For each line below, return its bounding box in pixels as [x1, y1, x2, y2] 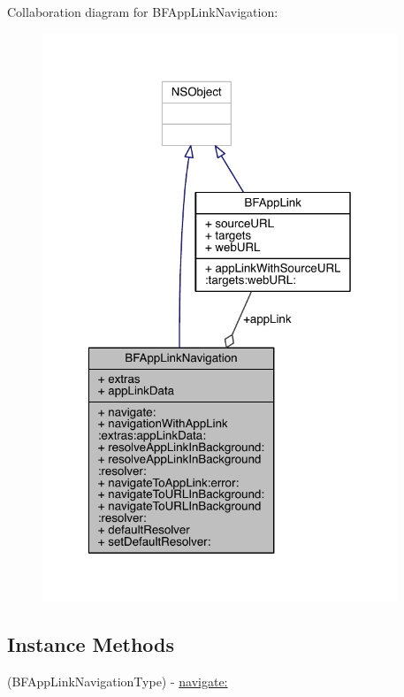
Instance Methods [7, 630, 174, 657]
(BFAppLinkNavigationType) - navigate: [7, 671, 228, 690]
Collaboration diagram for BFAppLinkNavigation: [7, 3, 278, 20]
